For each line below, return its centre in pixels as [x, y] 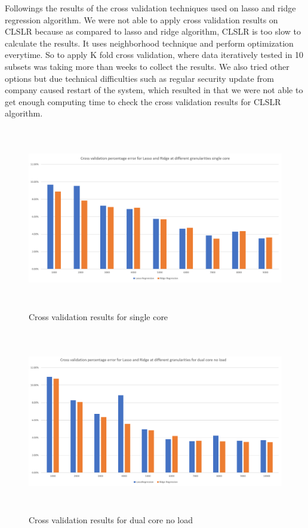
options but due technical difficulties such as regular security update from [139, 78]
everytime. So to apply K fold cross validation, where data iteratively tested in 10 [154, 55]
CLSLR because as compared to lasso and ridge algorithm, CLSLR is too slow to [153, 31]
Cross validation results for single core [98, 316]
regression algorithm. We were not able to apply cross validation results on [141, 19]
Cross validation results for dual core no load [111, 520]
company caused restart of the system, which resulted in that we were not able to [154, 90]
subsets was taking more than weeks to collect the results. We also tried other [147, 66]
